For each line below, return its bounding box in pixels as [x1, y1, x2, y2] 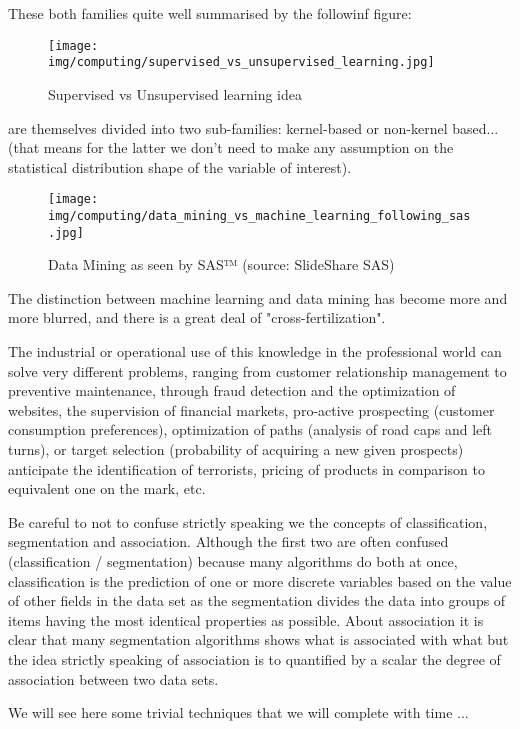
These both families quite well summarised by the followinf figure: [8, 3, 412, 23]
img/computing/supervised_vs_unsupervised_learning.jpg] [48, 55, 435, 70]
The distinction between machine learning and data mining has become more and [8, 287, 508, 308]
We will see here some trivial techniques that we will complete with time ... [8, 702, 469, 723]
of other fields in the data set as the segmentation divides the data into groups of [8, 590, 506, 611]
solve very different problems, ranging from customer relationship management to [8, 360, 507, 381]
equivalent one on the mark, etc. [8, 478, 206, 499]
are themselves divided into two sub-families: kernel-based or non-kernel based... [8, 117, 499, 138]
